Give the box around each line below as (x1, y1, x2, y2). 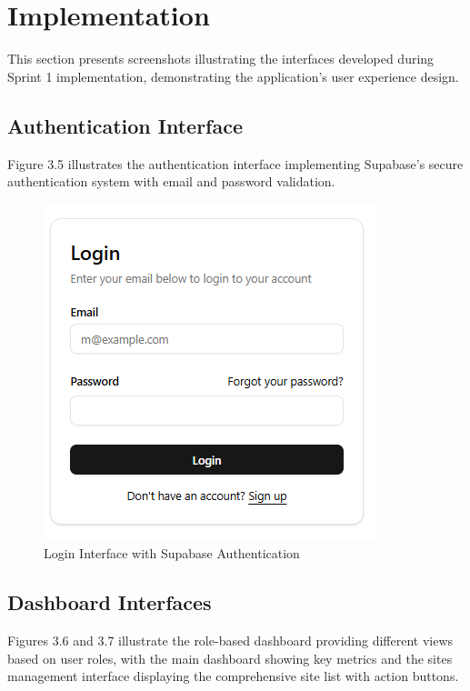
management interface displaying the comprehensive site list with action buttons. (7, 666, 459, 686)
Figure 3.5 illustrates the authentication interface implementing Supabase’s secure (7, 154, 464, 173)
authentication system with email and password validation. (7, 172, 335, 191)
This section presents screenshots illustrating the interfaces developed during (7, 49, 435, 68)
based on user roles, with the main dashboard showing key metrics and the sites (7, 648, 453, 667)
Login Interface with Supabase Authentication (44, 544, 300, 563)
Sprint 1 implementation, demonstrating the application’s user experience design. (7, 66, 459, 85)
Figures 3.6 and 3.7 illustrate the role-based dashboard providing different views (7, 631, 454, 650)
